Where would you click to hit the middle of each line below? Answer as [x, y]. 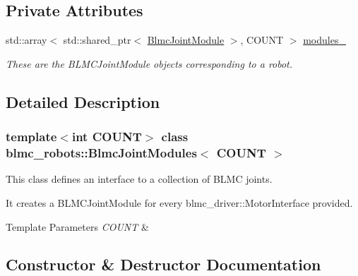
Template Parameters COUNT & [77, 226]
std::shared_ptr [97, 40]
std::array [26, 40]
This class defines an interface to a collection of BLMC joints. [139, 179]
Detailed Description [83, 101]
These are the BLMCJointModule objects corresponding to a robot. [149, 63]
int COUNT [107, 137]
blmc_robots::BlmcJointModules [101, 153]
